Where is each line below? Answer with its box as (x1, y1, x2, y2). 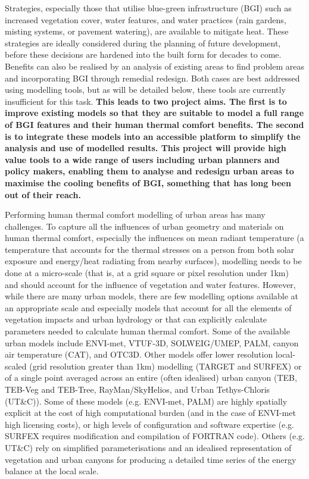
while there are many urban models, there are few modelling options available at (5, 290, 299, 302)
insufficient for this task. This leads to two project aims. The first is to (5, 95, 287, 107)
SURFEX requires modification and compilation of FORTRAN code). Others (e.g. (5, 430, 305, 442)
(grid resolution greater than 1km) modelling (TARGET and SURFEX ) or (29, 359, 302, 372)
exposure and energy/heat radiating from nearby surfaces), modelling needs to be (5, 255, 302, 267)
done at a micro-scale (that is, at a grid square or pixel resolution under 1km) (5, 267, 289, 279)
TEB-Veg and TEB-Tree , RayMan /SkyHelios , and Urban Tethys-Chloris (5, 383, 270, 395)
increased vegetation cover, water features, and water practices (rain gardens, (5, 13, 286, 26)
